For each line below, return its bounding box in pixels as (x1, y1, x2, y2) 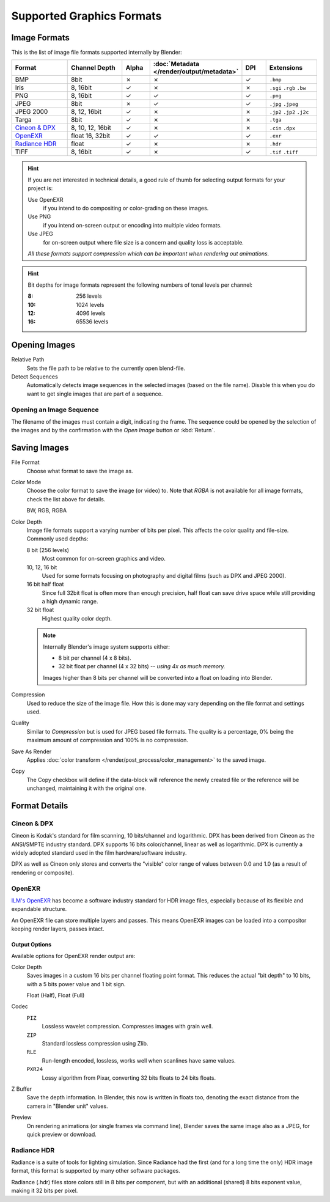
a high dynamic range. (42, 598, 98, 605)
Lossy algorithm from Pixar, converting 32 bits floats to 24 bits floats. (42, 1074, 216, 1082)
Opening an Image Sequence (11, 405, 99, 414)
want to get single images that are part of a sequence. (26, 390, 163, 397)
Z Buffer (11, 1085, 32, 1093)
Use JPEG (28, 230, 53, 238)
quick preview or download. (26, 1130, 97, 1138)
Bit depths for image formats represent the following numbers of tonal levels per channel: (28, 281, 253, 289)
